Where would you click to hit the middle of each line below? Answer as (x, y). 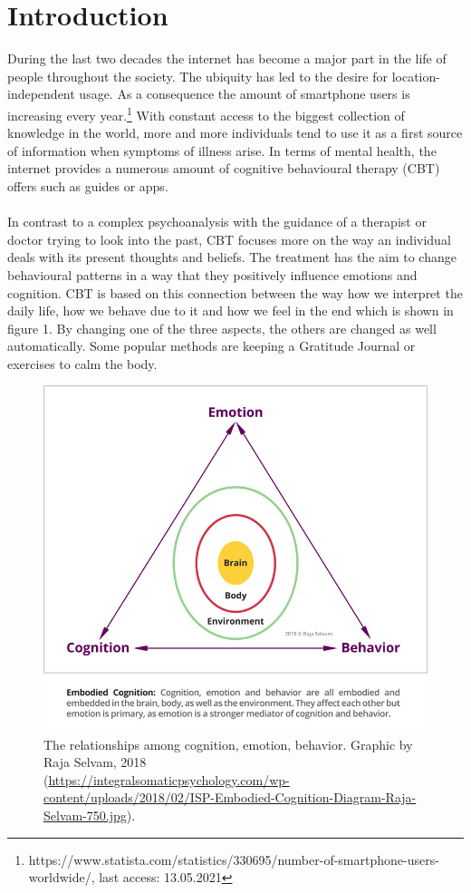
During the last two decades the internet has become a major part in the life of (227, 58)
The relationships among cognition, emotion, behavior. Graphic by (228, 744)
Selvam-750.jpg (85, 815)
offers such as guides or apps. (88, 185)
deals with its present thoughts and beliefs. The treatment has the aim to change (232, 257)
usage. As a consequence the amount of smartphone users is (245, 94)
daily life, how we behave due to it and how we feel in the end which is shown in (231, 311)
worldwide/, (62, 877)
